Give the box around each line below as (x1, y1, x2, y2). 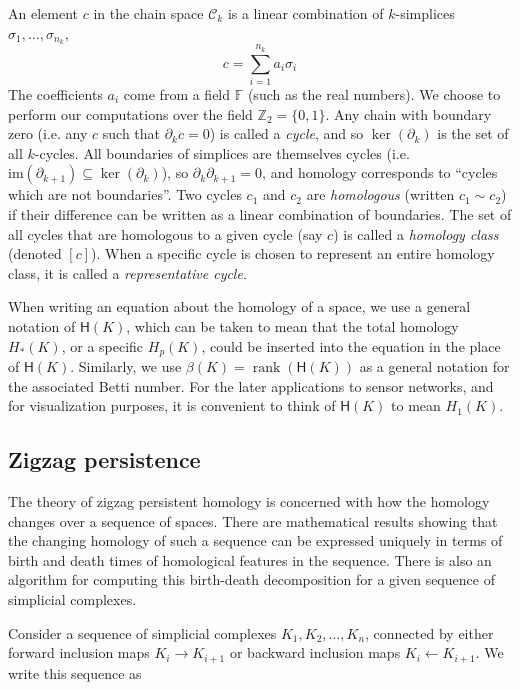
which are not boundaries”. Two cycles (8, 184, 242, 205)
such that (102, 123, 161, 144)
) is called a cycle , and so (209, 123, 364, 144)
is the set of (437, 123, 509, 144)
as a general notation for (359, 355, 510, 376)
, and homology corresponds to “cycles (262, 162, 498, 183)
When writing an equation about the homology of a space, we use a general (8, 296, 471, 317)
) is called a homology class (333, 223, 499, 244)
